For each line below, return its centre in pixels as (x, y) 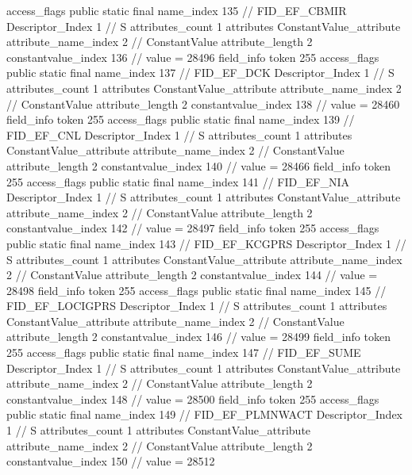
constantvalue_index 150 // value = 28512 (111, 461)
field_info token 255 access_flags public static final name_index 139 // (181, 119)
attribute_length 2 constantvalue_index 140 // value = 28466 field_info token (198, 165)
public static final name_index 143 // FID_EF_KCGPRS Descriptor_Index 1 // (206, 243)
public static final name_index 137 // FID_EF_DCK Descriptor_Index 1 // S (200, 73)
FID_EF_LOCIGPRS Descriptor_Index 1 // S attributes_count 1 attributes (197, 306)
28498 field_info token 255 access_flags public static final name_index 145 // (196, 290)
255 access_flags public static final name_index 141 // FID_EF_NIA (178, 181)
